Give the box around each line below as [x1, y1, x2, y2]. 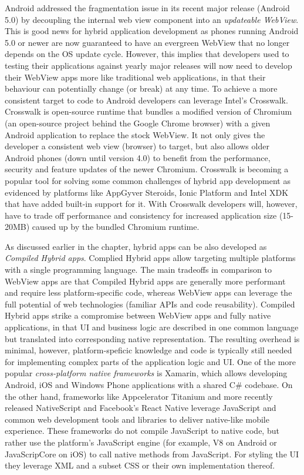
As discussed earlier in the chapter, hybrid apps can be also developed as [5, 240, 267, 252]
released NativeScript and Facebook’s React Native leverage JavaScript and [5, 402, 276, 414]
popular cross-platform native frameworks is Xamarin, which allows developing [5, 367, 288, 379]
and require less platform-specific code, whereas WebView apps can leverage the [5, 286, 292, 299]
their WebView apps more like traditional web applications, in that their [5, 71, 266, 83]
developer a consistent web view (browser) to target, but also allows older [5, 140, 269, 152]
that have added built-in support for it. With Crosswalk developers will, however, [5, 198, 298, 210]
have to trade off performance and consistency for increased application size [5, 209, 277, 221]
